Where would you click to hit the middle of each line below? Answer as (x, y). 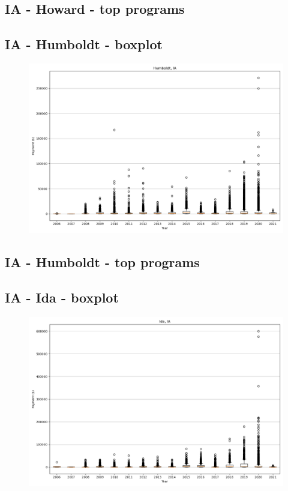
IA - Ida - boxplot (62, 297)
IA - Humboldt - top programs (102, 262)
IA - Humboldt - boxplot (84, 44)
